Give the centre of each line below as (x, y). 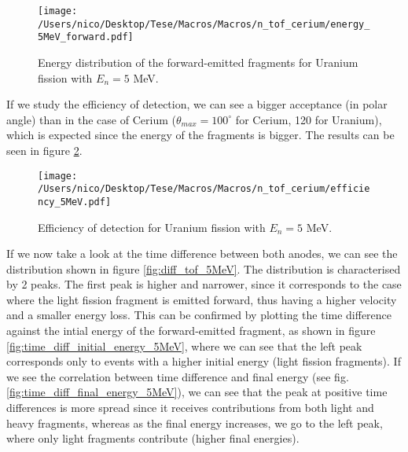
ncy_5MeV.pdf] (75, 202)
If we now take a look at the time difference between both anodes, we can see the (202, 254)
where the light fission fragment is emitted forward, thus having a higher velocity (202, 299)
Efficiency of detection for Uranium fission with (152, 227)
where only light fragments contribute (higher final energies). (153, 438)
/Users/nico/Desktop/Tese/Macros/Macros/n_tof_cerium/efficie (204, 189)
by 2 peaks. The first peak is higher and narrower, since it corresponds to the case (204, 284)
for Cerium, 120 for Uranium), (309, 119)
